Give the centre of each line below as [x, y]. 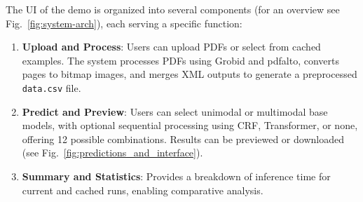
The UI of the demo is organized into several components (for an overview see [173, 9]
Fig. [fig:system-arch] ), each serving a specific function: [124, 23]
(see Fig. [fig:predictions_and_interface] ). [112, 153]
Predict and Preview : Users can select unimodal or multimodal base [175, 111]
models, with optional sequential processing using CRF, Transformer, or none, [190, 125]
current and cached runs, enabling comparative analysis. [143, 190]
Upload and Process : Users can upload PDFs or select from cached [171, 47]
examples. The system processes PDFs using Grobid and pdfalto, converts [180, 60]
